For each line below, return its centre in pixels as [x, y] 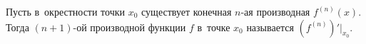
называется [270, 27]
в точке [214, 27]
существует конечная [187, 11]
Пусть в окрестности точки [66, 11]
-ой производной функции [129, 27]
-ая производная [275, 11]
